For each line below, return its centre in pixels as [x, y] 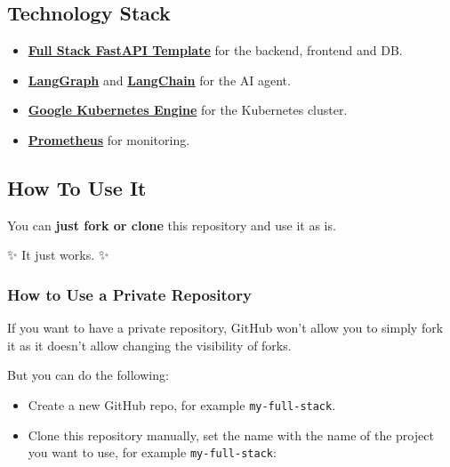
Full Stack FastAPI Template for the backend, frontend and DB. [215, 50]
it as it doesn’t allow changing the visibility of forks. [149, 345]
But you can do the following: [88, 375]
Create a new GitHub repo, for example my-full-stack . [182, 404]
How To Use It [77, 187]
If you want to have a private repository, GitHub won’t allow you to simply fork [225, 328]
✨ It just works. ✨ [58, 255]
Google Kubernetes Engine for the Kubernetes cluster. [188, 110]
